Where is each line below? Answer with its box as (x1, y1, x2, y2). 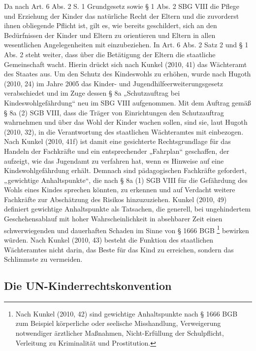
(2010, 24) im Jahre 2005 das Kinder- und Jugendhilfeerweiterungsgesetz (4, 78, 223, 88)
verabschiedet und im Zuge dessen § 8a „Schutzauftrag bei (4, 88, 180, 98)
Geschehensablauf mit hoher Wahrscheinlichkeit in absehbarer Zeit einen (4, 213, 223, 224)
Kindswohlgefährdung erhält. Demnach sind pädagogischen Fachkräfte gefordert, (4, 165, 247, 175)
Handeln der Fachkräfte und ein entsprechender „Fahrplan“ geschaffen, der (4, 145, 229, 156)
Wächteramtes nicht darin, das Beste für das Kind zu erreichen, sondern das (4, 244, 234, 254)
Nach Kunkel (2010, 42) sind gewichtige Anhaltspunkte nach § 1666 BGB (15, 308, 238, 318)
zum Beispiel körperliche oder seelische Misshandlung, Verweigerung (15, 318, 221, 328)
